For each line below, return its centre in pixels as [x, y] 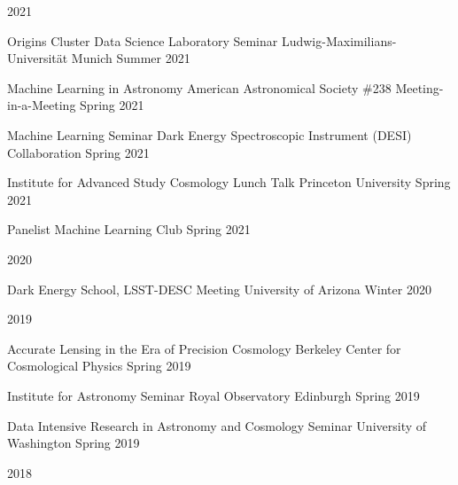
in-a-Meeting [42, 105]
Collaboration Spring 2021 [78, 152]
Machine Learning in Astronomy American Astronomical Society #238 [199, 87]
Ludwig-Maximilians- [339, 40]
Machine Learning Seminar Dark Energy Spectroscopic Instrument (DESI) [210, 134]
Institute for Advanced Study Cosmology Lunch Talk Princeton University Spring [229, 182]
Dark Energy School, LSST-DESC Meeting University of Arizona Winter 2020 [219, 289]
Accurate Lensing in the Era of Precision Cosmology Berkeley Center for [204, 348]
